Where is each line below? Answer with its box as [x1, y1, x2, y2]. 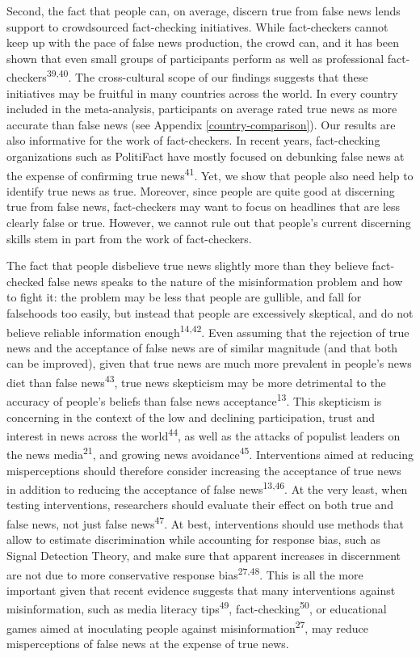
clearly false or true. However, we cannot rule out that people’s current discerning [6, 214, 411, 231]
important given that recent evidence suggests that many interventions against [6, 581, 396, 598]
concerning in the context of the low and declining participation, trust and [6, 408, 376, 425]
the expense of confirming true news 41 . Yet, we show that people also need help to [6, 164, 414, 183]
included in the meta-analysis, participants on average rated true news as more [6, 100, 397, 117]
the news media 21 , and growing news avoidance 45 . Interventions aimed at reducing [6, 444, 414, 463]
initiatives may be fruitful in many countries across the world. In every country [6, 84, 398, 101]
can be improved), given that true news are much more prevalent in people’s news [6, 355, 412, 372]
